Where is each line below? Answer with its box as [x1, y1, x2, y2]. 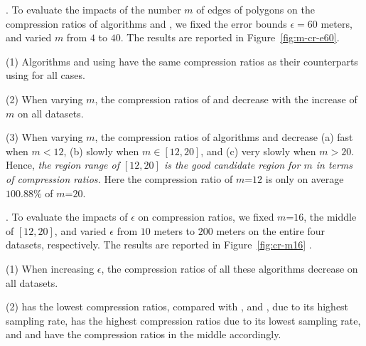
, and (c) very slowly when [200, 143, 316, 158]
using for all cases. [6, 68, 85, 83]
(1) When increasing [6, 261, 95, 276]
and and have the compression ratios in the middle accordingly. [6, 327, 281, 342]
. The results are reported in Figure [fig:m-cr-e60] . [120, 30, 340, 45]
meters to [154, 223, 195, 238]
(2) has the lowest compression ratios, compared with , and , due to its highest [6, 299, 349, 314]
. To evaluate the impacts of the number [6, 2, 181, 16]
